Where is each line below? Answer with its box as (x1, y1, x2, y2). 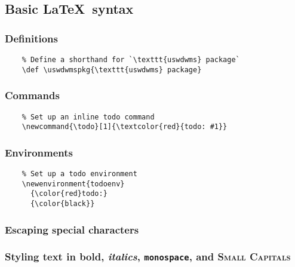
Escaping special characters (5, 222, 139, 237)
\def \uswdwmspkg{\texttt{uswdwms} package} (21, 65, 202, 74)
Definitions (5, 30, 58, 45)
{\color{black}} (30, 200, 95, 208)
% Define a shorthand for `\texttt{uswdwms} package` (21, 56, 240, 64)
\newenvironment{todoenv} (21, 179, 125, 188)
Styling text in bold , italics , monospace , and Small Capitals (5, 249, 291, 264)
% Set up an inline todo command (21, 112, 155, 121)
